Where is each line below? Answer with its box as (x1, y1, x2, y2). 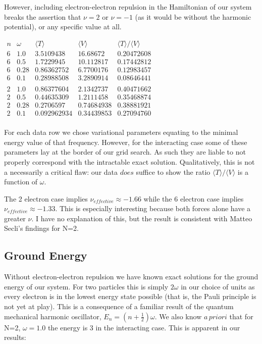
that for (229, 311, 253, 321)
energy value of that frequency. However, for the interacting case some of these (4, 136, 247, 147)
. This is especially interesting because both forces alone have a (55, 203, 251, 214)
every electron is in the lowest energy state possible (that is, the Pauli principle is (4, 291, 256, 302)
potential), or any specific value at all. (4, 21, 122, 32)
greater (4, 213, 26, 223)
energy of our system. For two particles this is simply (4, 281, 169, 291)
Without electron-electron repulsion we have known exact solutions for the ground (4, 271, 258, 282)
